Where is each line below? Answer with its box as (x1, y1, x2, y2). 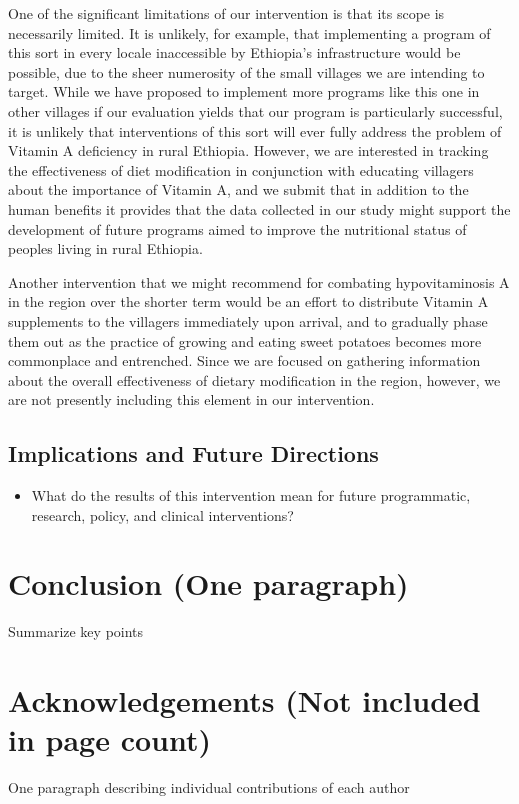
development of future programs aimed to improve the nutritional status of (8, 218, 467, 239)
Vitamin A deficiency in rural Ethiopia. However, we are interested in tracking (8, 140, 489, 161)
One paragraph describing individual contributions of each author (8, 777, 410, 798)
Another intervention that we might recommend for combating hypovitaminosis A (8, 271, 510, 292)
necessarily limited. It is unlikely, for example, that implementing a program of (8, 22, 491, 43)
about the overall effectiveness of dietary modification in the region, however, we (8, 369, 501, 390)
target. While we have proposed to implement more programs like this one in (8, 81, 480, 102)
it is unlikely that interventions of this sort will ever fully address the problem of (8, 120, 502, 141)
